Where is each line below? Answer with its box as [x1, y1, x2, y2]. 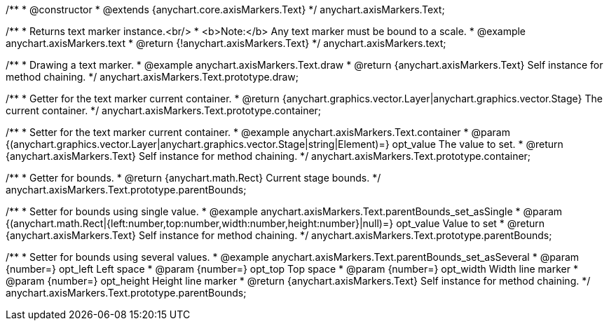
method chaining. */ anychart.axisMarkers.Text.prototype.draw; [6, 71, 299, 83]
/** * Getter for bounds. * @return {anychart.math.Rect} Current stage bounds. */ [6, 172, 381, 184]
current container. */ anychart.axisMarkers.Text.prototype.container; [6, 104, 322, 116]
